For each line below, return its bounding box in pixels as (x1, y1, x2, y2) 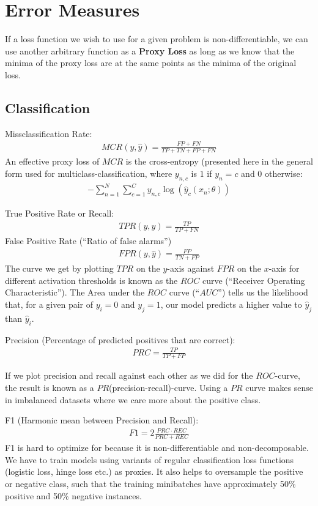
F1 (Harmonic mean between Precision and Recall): (5, 414, 199, 426)
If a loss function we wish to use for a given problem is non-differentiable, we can (5, 32, 308, 45)
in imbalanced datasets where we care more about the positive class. (5, 393, 261, 406)
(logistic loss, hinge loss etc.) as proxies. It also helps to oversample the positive (5, 465, 303, 478)
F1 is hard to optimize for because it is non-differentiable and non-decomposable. (5, 441, 309, 454)
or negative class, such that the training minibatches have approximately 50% (5, 477, 296, 489)
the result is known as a (5, 381, 94, 394)
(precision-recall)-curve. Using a (109, 381, 228, 394)
